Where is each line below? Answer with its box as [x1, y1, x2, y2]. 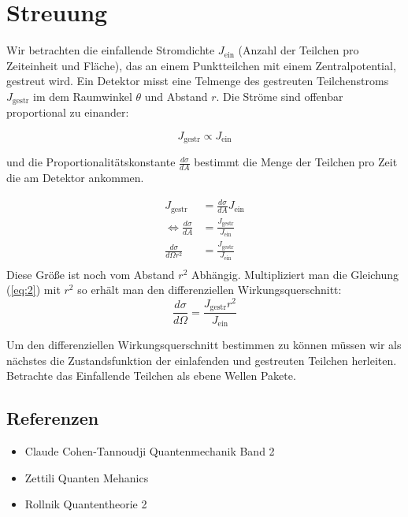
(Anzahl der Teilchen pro [238, 42, 359, 58]
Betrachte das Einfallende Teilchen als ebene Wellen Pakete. [6, 367, 296, 384]
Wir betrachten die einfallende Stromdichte [6, 42, 215, 58]
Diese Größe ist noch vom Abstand [6, 266, 175, 282]
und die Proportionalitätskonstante [6, 154, 176, 170]
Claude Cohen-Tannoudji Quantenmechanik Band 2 [24, 442, 275, 459]
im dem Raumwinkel [32, 87, 132, 104]
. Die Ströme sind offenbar [216, 87, 343, 104]
